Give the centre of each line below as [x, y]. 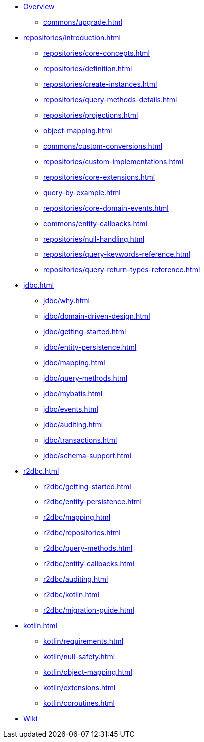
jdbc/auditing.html [73, 424]
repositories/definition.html [88, 69]
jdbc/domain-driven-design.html [97, 316]
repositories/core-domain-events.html [106, 208]
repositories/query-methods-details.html [110, 100]
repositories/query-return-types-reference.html [122, 270]
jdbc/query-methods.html [86, 378]
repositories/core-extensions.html [99, 177]
